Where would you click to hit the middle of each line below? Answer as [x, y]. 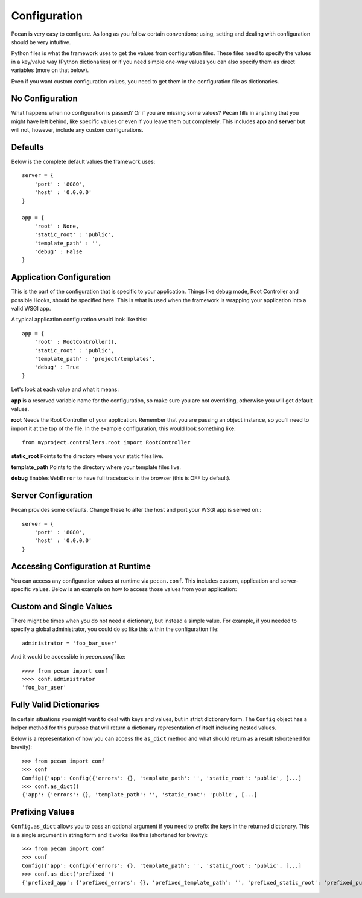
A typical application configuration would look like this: [79, 320]
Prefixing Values [43, 812]
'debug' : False [58, 252]
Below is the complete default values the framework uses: [83, 162]
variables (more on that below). [50, 70]
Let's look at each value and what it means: [65, 389]
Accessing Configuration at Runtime [81, 566]
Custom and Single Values [62, 606]
